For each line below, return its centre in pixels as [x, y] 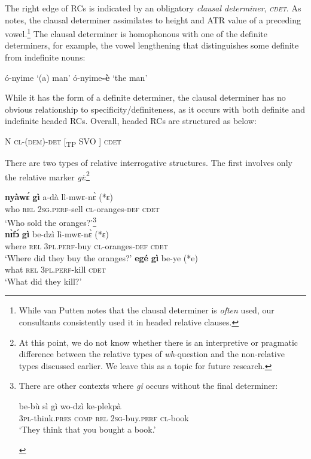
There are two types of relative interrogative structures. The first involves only [149, 163]
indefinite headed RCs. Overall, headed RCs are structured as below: [131, 121]
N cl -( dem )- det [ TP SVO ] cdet [63, 142]
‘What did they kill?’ [43, 281]
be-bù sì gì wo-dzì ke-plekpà [70, 405]
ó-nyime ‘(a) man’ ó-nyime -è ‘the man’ [76, 77]
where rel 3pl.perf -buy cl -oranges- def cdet [86, 246]
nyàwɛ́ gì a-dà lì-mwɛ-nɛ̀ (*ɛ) [59, 196]
